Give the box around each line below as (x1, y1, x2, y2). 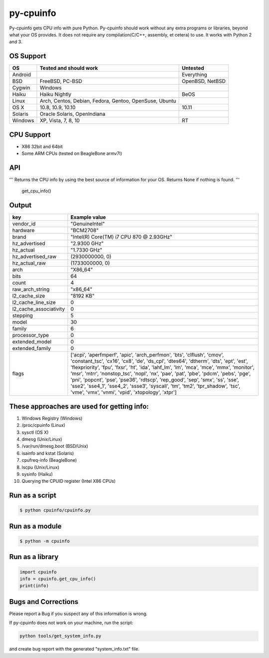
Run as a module (9, 522, 62, 530)
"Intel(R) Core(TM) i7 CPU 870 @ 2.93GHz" (70, 234, 173, 241)
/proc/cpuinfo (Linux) (21, 422, 66, 428)
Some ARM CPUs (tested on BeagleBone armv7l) (21, 150, 122, 157)
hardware (12, 227, 35, 234)
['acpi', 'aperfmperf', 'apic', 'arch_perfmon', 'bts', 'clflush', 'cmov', (70, 351, 224, 358)
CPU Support (9, 130, 51, 139)
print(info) (19, 583, 49, 589)
